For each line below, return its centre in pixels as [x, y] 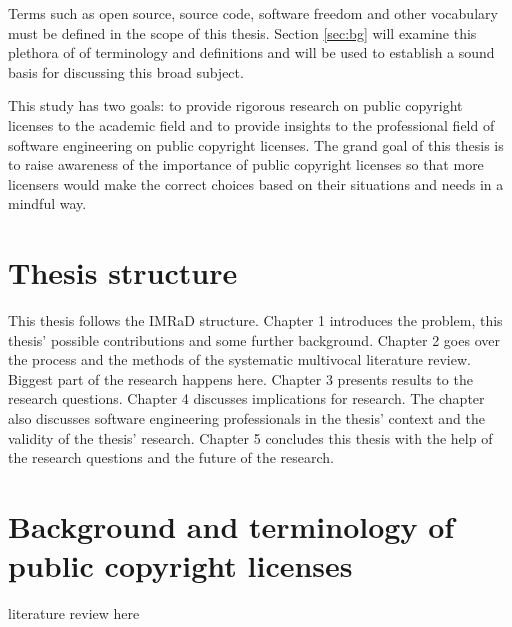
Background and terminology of [231, 526]
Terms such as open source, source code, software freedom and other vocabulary [253, 13]
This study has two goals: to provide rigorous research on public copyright [235, 105]
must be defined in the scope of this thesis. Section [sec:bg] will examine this [242, 32]
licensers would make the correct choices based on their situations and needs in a [256, 183]
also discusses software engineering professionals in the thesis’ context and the [246, 418]
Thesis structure [123, 272]
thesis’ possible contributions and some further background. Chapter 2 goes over [254, 339]
